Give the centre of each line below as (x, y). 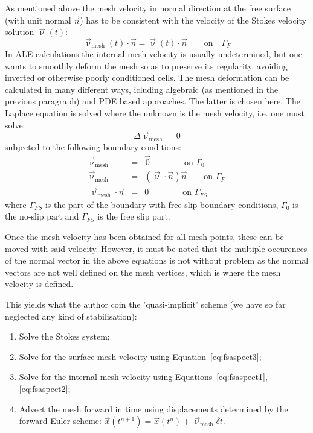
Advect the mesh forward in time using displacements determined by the (153, 409)
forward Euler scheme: (60, 421)
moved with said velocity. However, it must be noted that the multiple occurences (156, 248)
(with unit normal (38, 20)
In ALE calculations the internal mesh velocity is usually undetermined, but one (153, 54)
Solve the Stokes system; (64, 336)
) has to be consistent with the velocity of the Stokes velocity (193, 20)
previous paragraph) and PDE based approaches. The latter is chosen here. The (153, 101)
